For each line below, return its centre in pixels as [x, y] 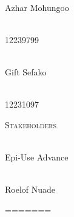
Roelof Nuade [30, 189]
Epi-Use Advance [37, 157]
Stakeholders [31, 124]
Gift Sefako [26, 71]
